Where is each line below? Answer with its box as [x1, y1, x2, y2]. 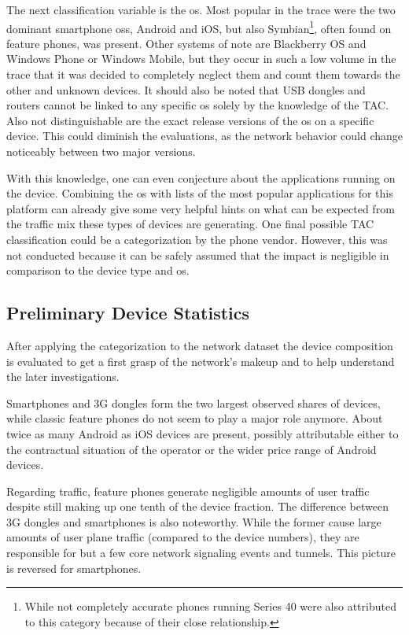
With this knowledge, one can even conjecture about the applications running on [6, 169, 396, 186]
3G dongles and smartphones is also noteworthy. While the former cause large [6, 513, 381, 530]
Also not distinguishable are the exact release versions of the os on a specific [6, 112, 374, 128]
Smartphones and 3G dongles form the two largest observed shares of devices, [6, 394, 381, 411]
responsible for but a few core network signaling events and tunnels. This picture [6, 545, 396, 561]
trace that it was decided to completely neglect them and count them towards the [6, 66, 400, 83]
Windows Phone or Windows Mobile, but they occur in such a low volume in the [6, 50, 396, 67]
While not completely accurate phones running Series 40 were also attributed [24, 598, 396, 615]
